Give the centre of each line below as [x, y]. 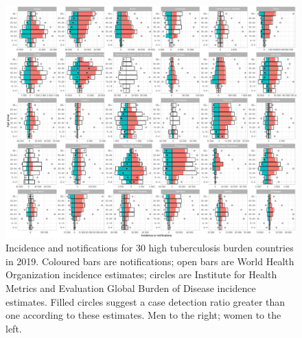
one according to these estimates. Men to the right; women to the [143, 315]
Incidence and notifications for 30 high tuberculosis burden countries [150, 248]
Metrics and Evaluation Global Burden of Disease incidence [131, 288]
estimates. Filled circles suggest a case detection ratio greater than [146, 301]
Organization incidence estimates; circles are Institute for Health [141, 274]
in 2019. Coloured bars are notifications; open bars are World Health [150, 261]
